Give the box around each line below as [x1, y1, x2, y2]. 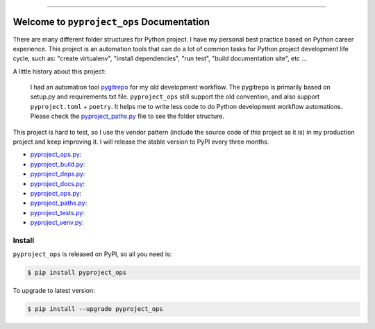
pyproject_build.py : [30, 160, 85, 168]
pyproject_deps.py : [30, 170, 85, 178]
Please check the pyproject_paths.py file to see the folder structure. [30, 112, 225, 121]
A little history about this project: [12, 67, 106, 76]
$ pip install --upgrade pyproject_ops [27, 305, 163, 313]
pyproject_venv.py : [30, 219, 84, 227]
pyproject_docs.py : [30, 179, 85, 187]
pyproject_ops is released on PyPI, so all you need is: [12, 250, 172, 258]
